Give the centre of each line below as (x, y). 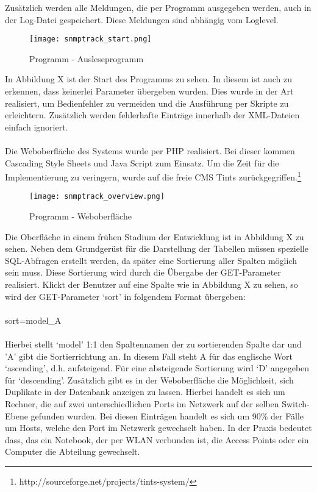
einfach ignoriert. (37, 127)
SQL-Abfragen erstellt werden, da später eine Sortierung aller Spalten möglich (151, 260)
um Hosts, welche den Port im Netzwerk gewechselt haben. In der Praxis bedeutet (158, 428)
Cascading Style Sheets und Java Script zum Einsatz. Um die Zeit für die (142, 162)
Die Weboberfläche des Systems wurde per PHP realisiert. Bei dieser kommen (150, 151)
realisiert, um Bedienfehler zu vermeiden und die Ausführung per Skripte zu (147, 103)
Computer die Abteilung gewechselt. (73, 451)
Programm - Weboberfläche (80, 216)
